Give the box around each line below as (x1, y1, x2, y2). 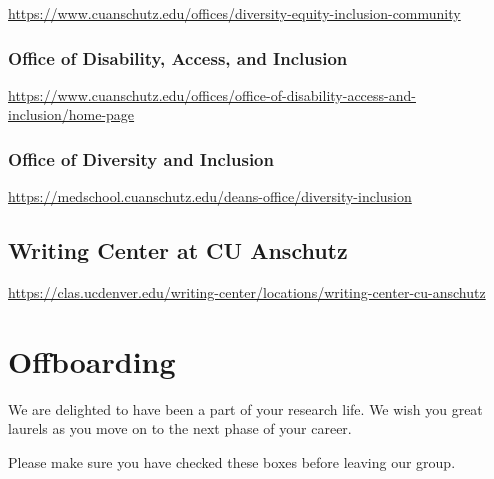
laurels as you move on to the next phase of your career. (8, 418, 352, 439)
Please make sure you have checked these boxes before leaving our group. (8, 451, 456, 472)
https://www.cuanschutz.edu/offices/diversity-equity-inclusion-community (8, 3, 461, 23)
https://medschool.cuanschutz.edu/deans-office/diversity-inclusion (8, 186, 412, 207)
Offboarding (8, 340, 176, 381)
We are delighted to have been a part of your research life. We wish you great (8, 398, 483, 419)
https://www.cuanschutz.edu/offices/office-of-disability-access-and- (8, 84, 416, 105)
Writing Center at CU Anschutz (8, 235, 348, 266)
